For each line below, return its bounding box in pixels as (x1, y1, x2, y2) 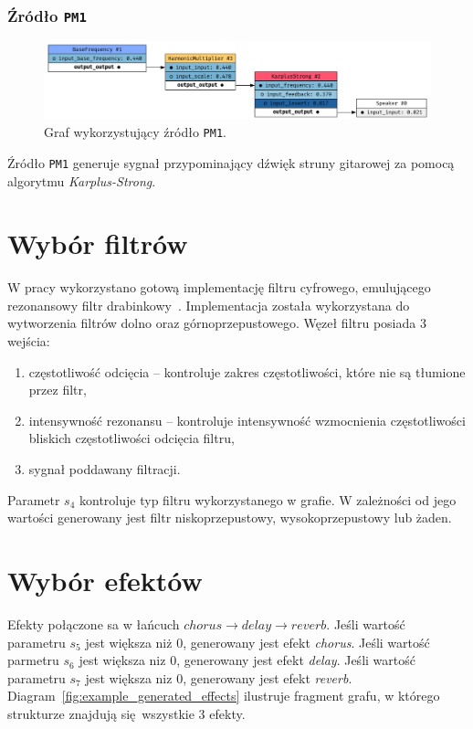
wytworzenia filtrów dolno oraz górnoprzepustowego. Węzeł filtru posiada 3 (7, 313, 426, 333)
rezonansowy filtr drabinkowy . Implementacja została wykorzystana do (7, 295, 410, 314)
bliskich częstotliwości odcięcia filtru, (28, 428, 235, 448)
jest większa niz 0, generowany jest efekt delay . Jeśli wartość (79, 650, 415, 670)
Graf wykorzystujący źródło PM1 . (44, 122, 226, 142)
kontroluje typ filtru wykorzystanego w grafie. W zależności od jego (79, 490, 457, 509)
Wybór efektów (7, 562, 203, 598)
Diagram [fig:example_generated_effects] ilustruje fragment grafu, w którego (7, 686, 440, 705)
